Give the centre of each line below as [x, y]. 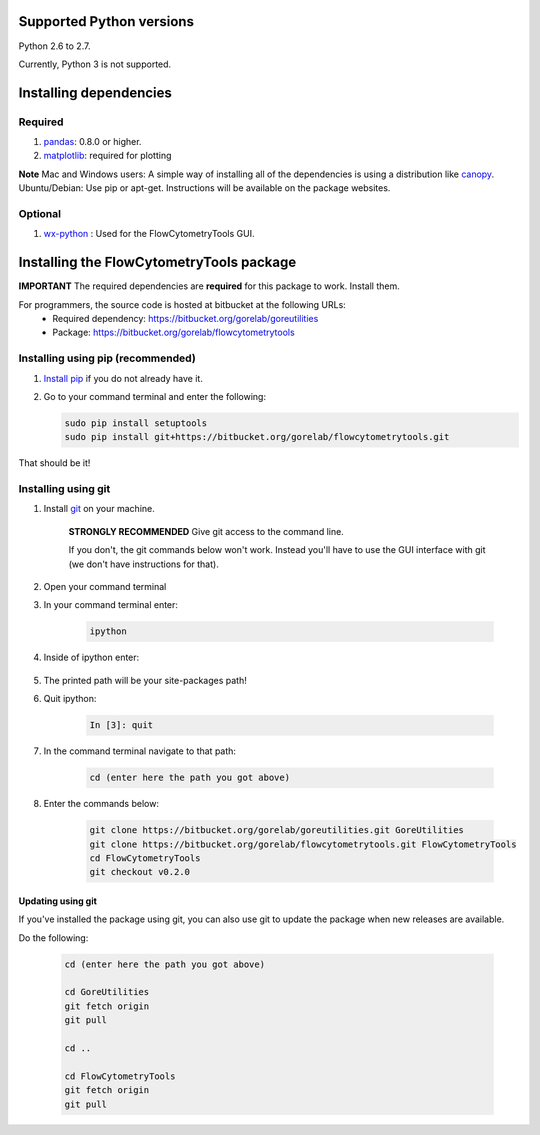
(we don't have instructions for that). [143, 564]
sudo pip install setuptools [136, 423]
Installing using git [64, 489]
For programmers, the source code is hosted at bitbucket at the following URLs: [182, 304]
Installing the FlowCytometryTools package [157, 262]
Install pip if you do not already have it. [123, 378]
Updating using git [57, 901]
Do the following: [53, 937]
